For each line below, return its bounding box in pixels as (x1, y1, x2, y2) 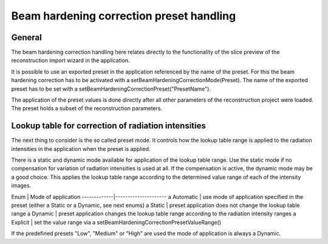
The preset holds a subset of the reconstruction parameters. (11, 105, 163, 112)
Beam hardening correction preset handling (11, 9, 236, 23)
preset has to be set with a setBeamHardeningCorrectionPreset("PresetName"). (11, 85, 211, 92)
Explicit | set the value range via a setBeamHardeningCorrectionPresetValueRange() (11, 218, 222, 226)
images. (11, 182, 32, 189)
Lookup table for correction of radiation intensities (11, 120, 206, 131)
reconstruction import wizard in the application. (11, 57, 130, 64)
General (11, 32, 43, 43)
